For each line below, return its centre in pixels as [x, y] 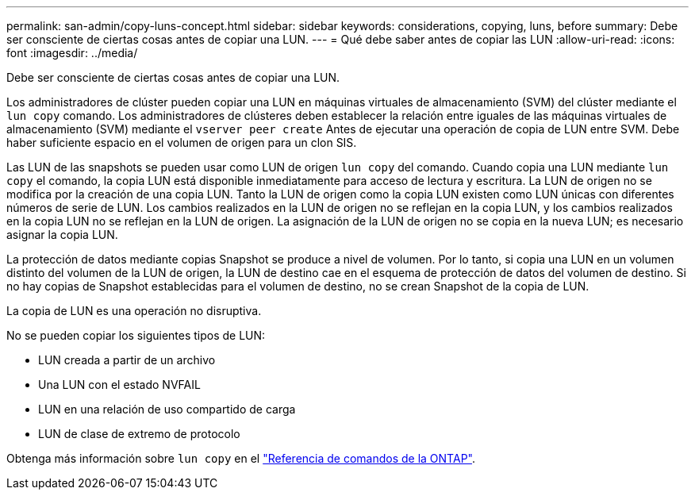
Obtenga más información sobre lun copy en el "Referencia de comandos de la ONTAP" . [241, 458]
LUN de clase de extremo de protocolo [139, 434]
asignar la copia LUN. [62, 235]
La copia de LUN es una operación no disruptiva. [134, 311]
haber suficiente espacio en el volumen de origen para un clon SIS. [182, 142]
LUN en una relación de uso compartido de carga [167, 409]
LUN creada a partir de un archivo [127, 360]
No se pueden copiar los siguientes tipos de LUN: [136, 335]
